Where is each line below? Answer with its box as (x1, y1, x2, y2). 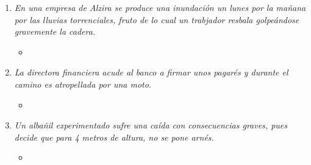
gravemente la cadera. (14, 25, 96, 38)
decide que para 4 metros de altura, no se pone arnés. (14, 130, 214, 143)
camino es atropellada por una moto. (14, 77, 152, 90)
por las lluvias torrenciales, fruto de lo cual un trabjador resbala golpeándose (14, 13, 299, 26)
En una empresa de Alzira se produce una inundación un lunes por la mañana (14, 1, 306, 13)
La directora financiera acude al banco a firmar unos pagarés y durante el (14, 66, 288, 79)
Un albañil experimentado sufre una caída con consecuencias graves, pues (14, 119, 287, 132)
